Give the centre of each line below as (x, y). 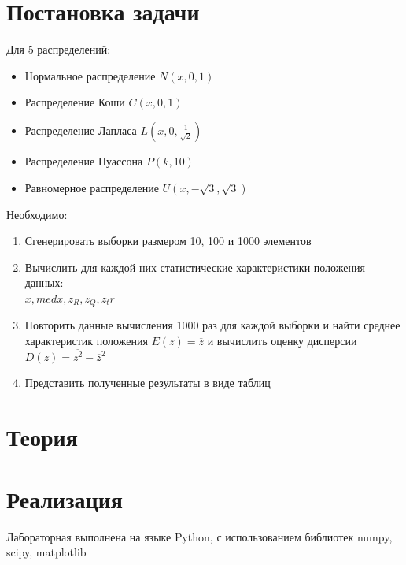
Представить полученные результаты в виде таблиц (148, 383)
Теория (42, 437)
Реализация (65, 498)
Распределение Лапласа (81, 130)
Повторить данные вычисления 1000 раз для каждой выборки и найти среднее (212, 325)
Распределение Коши (75, 102)
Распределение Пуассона (84, 160)
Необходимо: (37, 214)
